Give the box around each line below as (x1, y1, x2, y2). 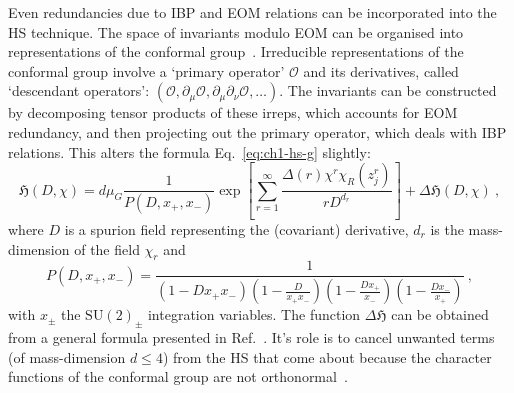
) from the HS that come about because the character (162, 346, 492, 367)
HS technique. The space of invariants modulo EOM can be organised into (8, 21, 464, 42)
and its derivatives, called (303, 60, 459, 81)
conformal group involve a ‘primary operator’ (8, 60, 285, 81)
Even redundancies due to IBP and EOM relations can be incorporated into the (8, 2, 497, 22)
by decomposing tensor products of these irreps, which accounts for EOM (8, 102, 458, 123)
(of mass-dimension (8, 346, 126, 367)
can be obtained (391, 304, 489, 325)
